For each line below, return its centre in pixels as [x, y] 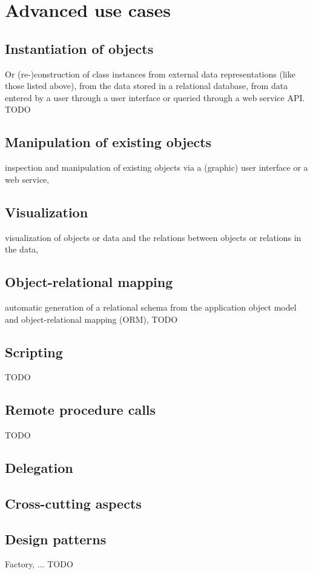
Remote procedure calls [81, 410]
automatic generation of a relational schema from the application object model [151, 307]
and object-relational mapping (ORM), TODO [91, 319]
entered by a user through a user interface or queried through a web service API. [155, 97]
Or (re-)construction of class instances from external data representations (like [150, 74]
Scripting [34, 351]
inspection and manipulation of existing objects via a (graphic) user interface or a [156, 167]
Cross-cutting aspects [73, 503]
